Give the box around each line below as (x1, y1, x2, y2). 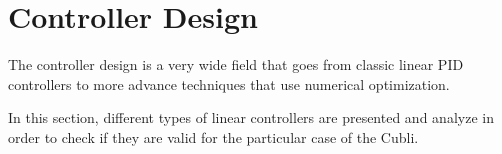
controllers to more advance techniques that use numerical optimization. (8, 73, 450, 94)
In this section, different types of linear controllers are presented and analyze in (8, 107, 494, 128)
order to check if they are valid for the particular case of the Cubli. (8, 126, 419, 147)
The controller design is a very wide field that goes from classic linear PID (8, 54, 464, 75)
